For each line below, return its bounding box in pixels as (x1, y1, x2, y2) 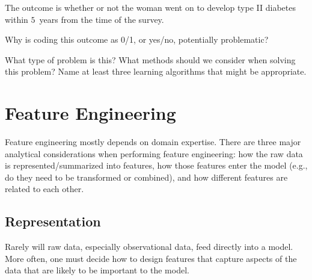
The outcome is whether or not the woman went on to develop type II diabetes (5, 1, 296, 13)
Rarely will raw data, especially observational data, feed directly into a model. (5, 240, 293, 253)
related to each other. (5, 182, 84, 195)
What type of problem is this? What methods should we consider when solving (5, 53, 296, 66)
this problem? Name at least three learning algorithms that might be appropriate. (5, 65, 307, 78)
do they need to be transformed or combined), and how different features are (5, 170, 288, 183)
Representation (5, 212, 101, 231)
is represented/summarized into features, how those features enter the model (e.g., (5, 159, 308, 172)
